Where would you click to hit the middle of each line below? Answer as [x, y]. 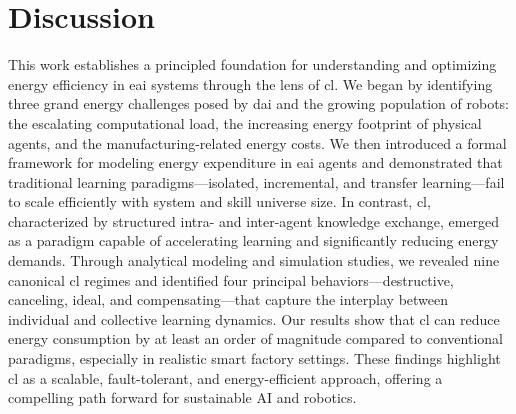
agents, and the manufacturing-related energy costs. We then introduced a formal [257, 142]
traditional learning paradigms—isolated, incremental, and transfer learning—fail [256, 181]
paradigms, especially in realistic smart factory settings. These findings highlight [254, 358]
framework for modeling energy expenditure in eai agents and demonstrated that [255, 162]
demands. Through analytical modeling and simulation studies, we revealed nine [254, 260]
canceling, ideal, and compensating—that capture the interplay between [228, 299]
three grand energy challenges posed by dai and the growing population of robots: [258, 103]
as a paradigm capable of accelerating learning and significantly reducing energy [253, 240]
